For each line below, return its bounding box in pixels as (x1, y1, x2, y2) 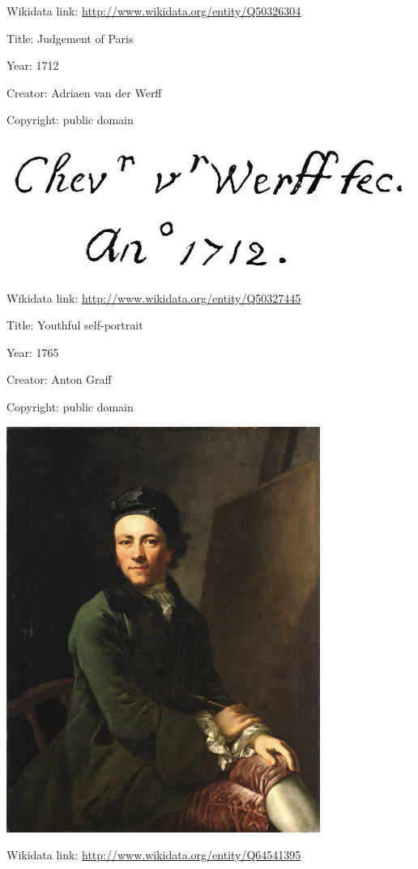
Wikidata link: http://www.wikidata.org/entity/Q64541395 (6, 846, 301, 863)
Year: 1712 (6, 57, 59, 74)
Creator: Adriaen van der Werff (6, 84, 162, 101)
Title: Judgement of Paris (6, 29, 134, 46)
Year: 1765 (6, 343, 59, 360)
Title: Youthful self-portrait (6, 316, 143, 333)
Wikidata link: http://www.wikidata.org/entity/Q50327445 (6, 289, 301, 306)
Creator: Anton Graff (6, 371, 112, 388)
